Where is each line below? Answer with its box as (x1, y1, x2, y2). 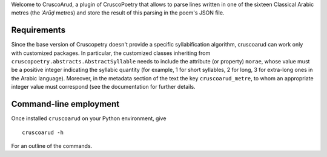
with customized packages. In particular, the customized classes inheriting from (11, 49, 211, 57)
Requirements (11, 25, 66, 36)
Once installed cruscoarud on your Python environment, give (11, 115, 167, 122)
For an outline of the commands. (11, 142, 93, 149)
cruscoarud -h (22, 129, 64, 136)
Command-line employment (11, 99, 120, 109)
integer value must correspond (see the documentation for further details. (11, 83, 196, 91)
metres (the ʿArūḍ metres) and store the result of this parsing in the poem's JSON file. (11, 9, 225, 16)
